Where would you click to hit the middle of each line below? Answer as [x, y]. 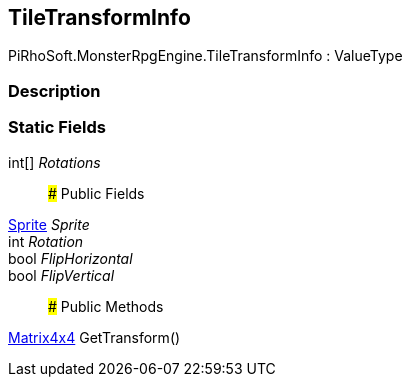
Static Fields [57, 127]
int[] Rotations [54, 162]
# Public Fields [96, 193]
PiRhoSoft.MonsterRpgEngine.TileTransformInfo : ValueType [205, 56]
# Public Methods [106, 306]
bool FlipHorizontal [70, 258]
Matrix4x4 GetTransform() [94, 337]
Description [54, 90]
